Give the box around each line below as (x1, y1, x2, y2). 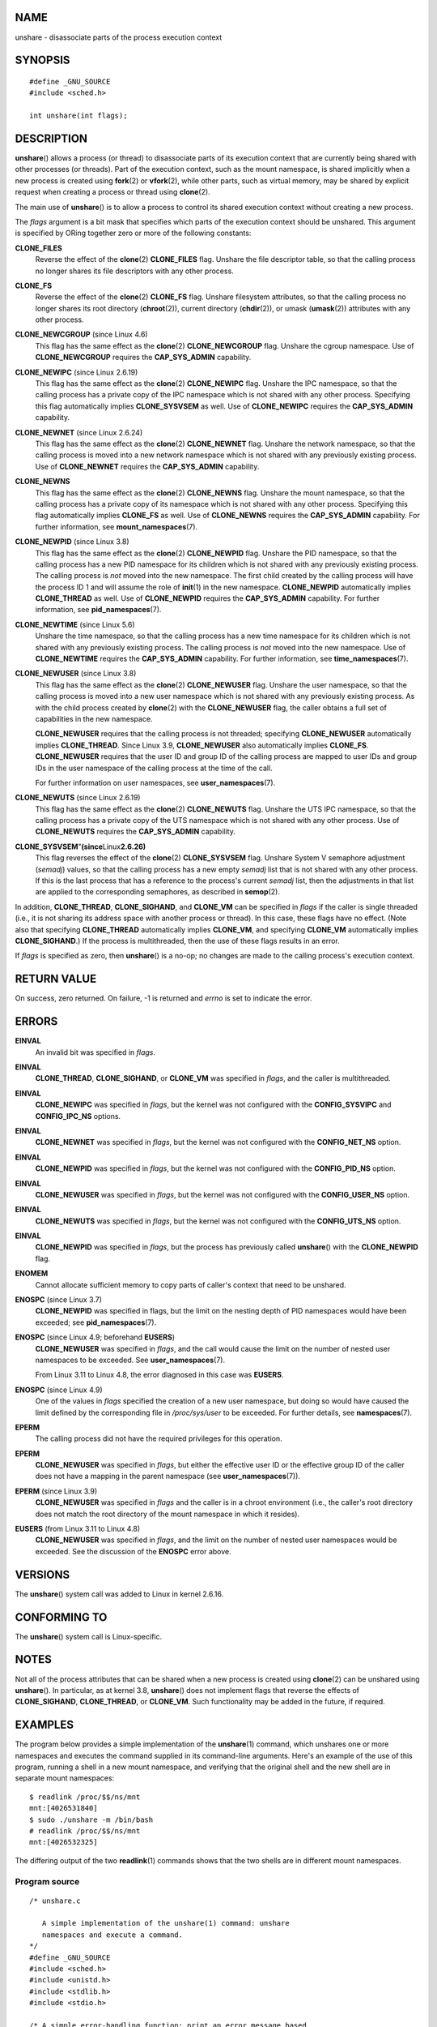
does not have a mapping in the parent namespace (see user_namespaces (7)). (35, 1472, 301, 1481)
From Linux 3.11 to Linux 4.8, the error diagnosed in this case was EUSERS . (35, 1370, 284, 1380)
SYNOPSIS (15, 54, 70, 67)
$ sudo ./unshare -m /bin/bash (29, 1815, 154, 1824)
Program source (15, 1875, 80, 1887)
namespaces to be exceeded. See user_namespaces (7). (35, 1355, 226, 1365)
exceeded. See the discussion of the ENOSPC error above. (35, 1546, 231, 1556)
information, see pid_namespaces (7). (35, 605, 162, 615)
